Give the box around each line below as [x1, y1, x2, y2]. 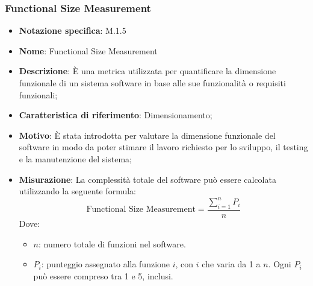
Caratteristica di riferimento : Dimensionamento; [19, 109, 212, 121]
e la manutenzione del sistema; [19, 152, 132, 165]
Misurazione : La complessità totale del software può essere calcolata [19, 173, 276, 185]
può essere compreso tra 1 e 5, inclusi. [33, 269, 173, 282]
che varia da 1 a [202, 258, 261, 270]
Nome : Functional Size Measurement [19, 44, 158, 57]
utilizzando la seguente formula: [19, 185, 136, 197]
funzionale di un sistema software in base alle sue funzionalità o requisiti [19, 77, 286, 89]
